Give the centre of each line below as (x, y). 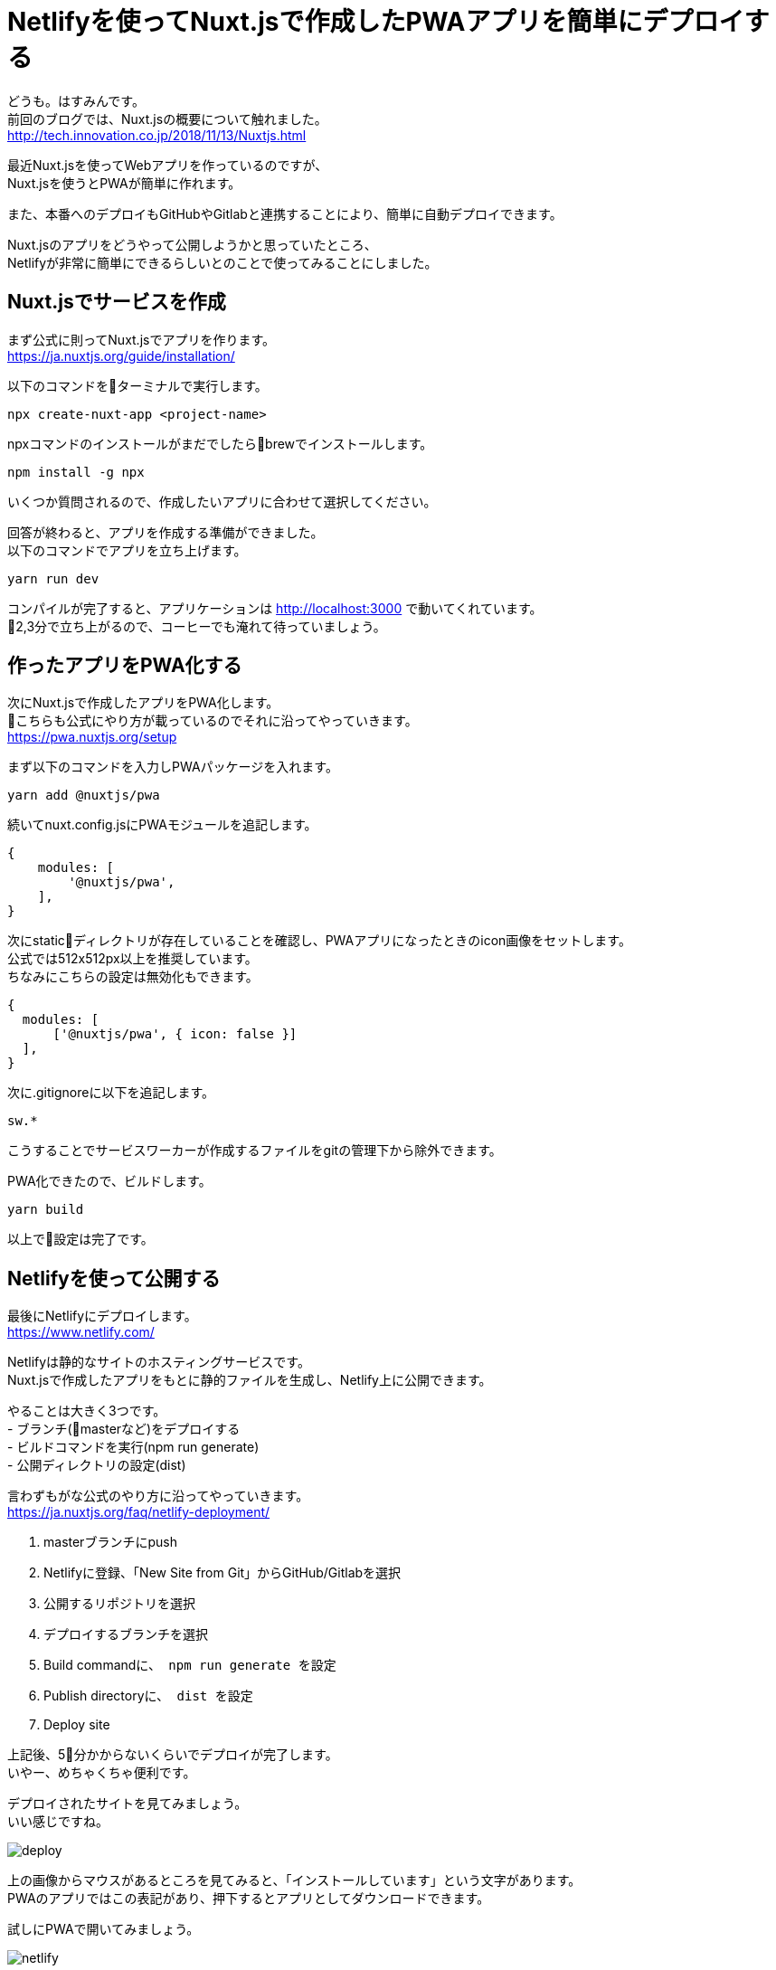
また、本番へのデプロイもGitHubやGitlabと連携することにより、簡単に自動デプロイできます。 (285, 213)
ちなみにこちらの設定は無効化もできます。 (133, 977)
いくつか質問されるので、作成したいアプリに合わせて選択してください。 (222, 501)
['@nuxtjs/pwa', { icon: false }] (175, 1034)
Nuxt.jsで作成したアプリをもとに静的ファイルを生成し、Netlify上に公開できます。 (250, 1380)
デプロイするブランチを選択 (126, 1634)
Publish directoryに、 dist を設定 (148, 1696)
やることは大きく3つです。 (87, 1411)
